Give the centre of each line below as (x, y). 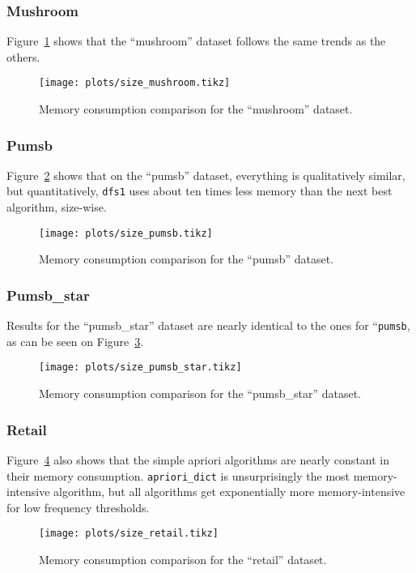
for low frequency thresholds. (78, 507)
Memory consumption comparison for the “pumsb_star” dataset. (200, 393)
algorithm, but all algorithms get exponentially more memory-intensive (229, 492)
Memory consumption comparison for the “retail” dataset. (183, 559)
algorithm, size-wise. (57, 207)
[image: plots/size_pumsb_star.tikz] (140, 368)
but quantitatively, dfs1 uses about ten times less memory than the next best (200, 191)
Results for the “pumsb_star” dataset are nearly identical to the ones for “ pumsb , (208, 325)
